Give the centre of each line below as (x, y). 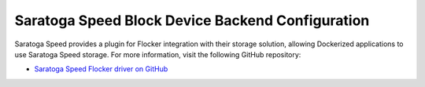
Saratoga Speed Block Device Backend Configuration (192, 20)
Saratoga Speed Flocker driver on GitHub (101, 69)
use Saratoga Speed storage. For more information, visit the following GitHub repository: (158, 54)
